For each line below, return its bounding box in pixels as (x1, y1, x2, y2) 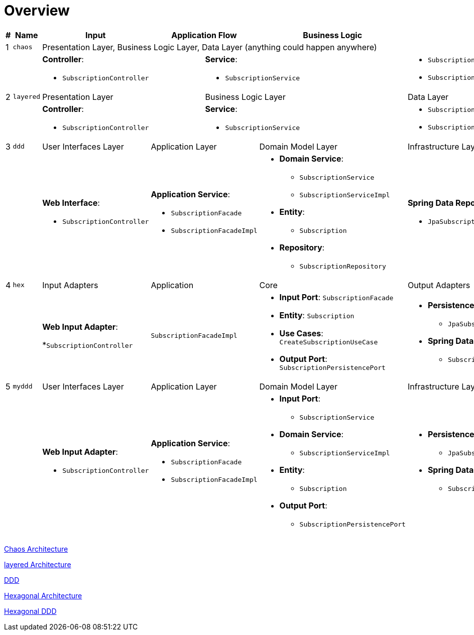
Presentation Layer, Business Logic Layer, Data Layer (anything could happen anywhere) (42, 42, 377, 52)
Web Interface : (42, 198, 100, 208)
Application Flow (171, 30, 237, 40)
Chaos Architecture (4, 544, 68, 553)
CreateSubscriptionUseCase (279, 338, 378, 346)
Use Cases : (279, 328, 323, 338)
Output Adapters (407, 280, 470, 290)
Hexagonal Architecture (4, 591, 82, 600)
